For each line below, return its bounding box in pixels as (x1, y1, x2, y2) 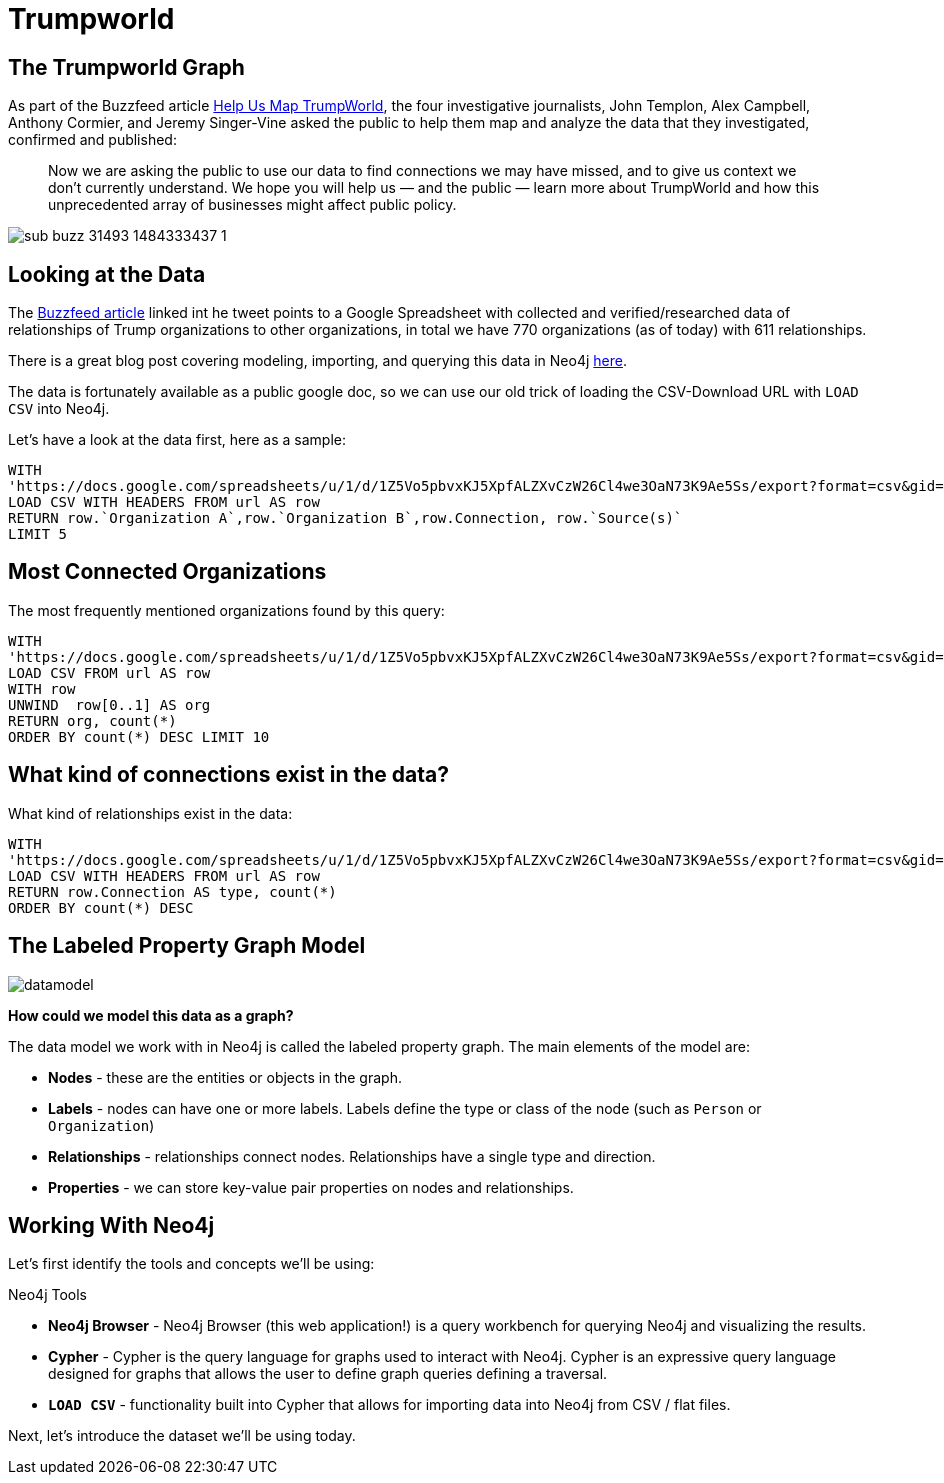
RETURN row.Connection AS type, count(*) (8, 883, 337, 900)
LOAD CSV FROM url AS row (8, 664, 211, 681)
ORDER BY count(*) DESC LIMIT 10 (8, 728, 270, 745)
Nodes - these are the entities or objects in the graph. (48, 1068, 402, 1086)
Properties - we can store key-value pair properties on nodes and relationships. (48, 1178, 574, 1196)
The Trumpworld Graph (8, 54, 245, 80)
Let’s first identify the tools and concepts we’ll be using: (8, 1255, 375, 1273)
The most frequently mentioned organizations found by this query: (8, 601, 445, 619)
